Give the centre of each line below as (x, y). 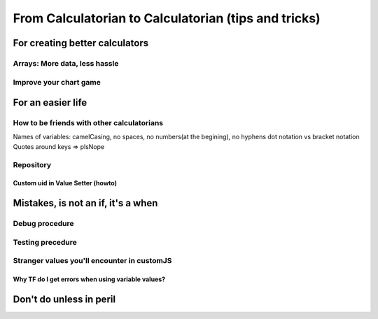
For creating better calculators (81, 43)
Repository (32, 164)
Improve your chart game (57, 82)
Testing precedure (45, 242)
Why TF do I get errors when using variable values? (89, 279)
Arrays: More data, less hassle (66, 63)
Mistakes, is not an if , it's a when (85, 203)
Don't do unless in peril (64, 299)
